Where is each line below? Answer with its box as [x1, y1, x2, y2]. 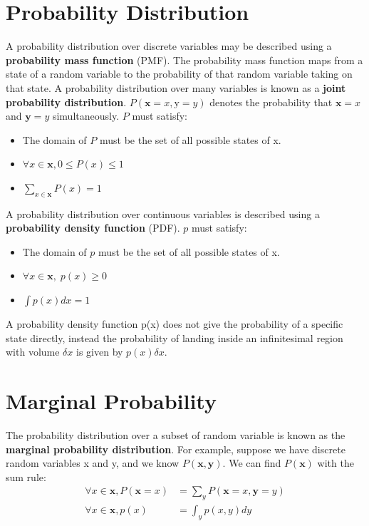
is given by [76, 344, 123, 359]
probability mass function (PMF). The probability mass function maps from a [6, 52, 363, 67]
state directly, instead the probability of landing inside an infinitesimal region [6, 330, 343, 345]
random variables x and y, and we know [6, 455, 180, 470]
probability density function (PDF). [6, 220, 180, 235]
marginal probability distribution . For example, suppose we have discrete [6, 441, 345, 456]
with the [317, 455, 354, 470]
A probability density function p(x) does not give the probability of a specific [6, 316, 343, 331]
